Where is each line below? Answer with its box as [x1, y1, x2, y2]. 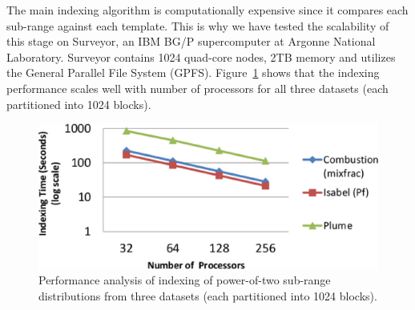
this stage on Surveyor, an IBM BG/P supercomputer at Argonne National [6, 33, 376, 50]
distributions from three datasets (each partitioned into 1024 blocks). [38, 287, 377, 304]
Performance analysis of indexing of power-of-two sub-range [38, 272, 331, 288]
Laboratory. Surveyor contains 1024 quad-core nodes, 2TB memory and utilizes [6, 48, 396, 65]
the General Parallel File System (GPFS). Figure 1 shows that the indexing [6, 64, 380, 81]
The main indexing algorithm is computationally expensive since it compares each [6, 2, 409, 18]
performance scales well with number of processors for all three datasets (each [6, 79, 389, 96]
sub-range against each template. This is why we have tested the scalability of [6, 17, 389, 34]
